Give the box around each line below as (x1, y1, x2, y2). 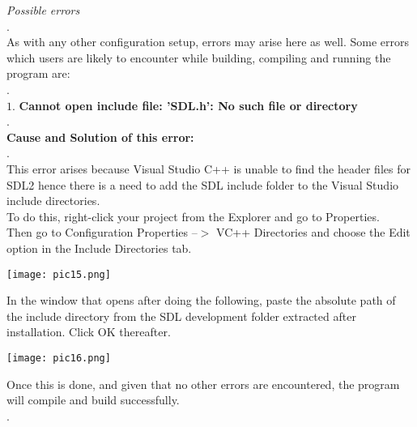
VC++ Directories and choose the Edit (216, 224, 411, 241)
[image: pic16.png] (6, 352, 111, 364)
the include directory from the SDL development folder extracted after (6, 307, 356, 324)
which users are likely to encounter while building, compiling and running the (6, 49, 391, 66)
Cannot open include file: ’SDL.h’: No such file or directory (19, 96, 358, 113)
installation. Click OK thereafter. (6, 323, 171, 340)
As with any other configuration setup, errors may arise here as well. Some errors (6, 33, 410, 50)
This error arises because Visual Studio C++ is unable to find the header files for (6, 160, 411, 177)
